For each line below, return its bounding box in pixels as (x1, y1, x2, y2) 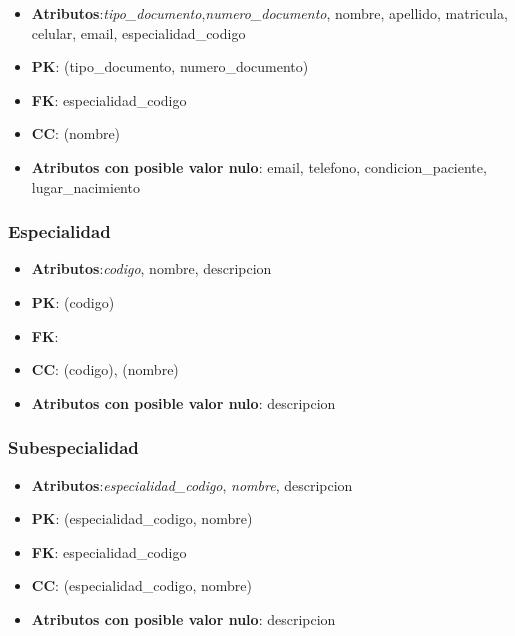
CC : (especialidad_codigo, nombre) (31, 575, 252, 596)
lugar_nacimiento (31, 176, 140, 197)
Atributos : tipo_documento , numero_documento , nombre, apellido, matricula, (31, 3, 508, 23)
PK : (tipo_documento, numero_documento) (31, 56, 309, 77)
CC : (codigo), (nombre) (31, 359, 179, 380)
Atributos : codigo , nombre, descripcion (31, 258, 272, 279)
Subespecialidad (8, 435, 139, 460)
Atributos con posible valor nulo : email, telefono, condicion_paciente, (31, 156, 487, 177)
